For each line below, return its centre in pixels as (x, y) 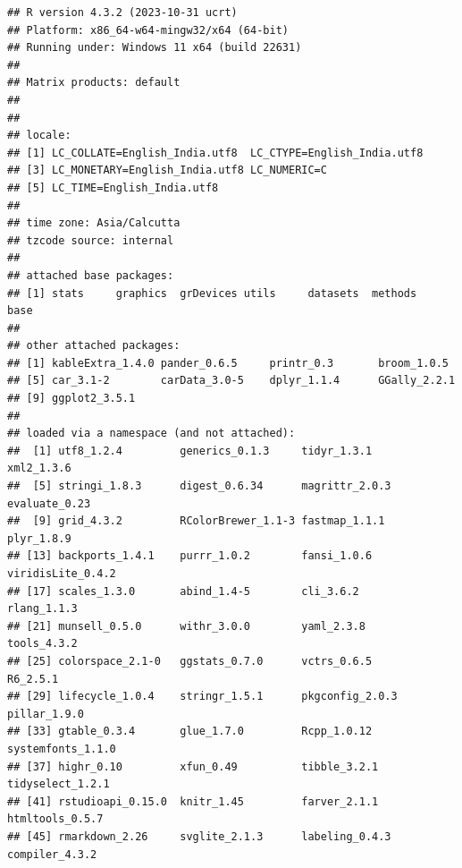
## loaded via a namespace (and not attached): (151, 434)
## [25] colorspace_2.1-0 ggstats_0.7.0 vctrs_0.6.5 (190, 661)
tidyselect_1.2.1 (59, 784)
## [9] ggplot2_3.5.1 (71, 399)
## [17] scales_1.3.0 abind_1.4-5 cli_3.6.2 (183, 591)
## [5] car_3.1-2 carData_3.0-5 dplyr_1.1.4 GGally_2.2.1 (231, 381)
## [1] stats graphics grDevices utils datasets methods (212, 293)
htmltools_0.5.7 (55, 819)
